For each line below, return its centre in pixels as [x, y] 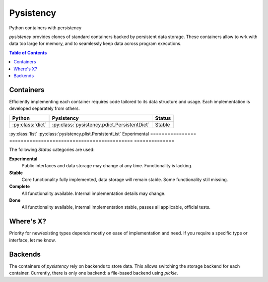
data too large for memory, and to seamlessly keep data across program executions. [95, 44]
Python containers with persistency [45, 28]
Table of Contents [28, 52]
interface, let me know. [33, 240]
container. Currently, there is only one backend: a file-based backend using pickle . [94, 273]
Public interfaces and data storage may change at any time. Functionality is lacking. [107, 166]
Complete [20, 187]
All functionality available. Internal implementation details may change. [94, 193]
